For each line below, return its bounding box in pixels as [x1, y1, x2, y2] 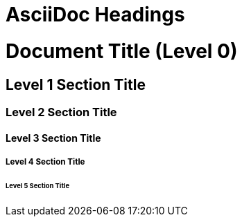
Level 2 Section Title [6, 104, 117, 119]
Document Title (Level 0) [6, 39, 238, 63]
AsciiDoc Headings [6, 3, 185, 26]
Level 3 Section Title [6, 131, 101, 144]
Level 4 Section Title [6, 156, 85, 167]
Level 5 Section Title [6, 181, 69, 189]
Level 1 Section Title [6, 75, 146, 93]
